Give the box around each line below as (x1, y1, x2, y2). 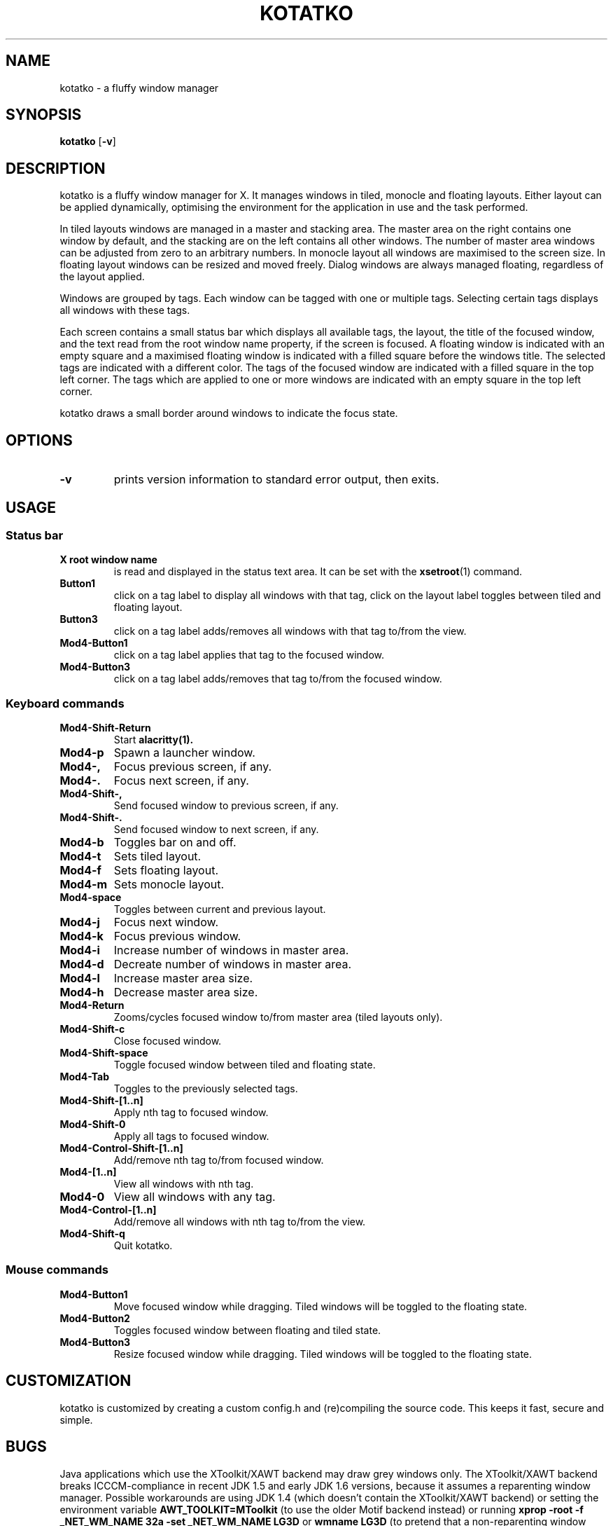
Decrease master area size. (113, 985, 258, 1000)
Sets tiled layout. (113, 849, 202, 864)
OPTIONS (6, 431, 73, 449)
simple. (59, 1413, 93, 1426)
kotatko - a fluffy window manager (59, 81, 219, 94)
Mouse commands (6, 1263, 108, 1277)
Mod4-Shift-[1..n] (59, 1094, 143, 1107)
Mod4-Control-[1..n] (59, 1204, 157, 1216)
